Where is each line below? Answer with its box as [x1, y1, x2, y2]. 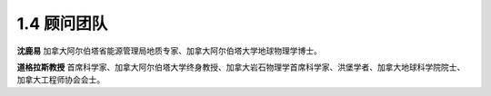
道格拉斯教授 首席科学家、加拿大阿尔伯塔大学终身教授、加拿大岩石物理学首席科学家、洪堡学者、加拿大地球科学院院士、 [16, 62, 466, 72]
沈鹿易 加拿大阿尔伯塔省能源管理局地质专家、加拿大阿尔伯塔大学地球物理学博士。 [16, 45, 322, 56]
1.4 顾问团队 [16, 14, 108, 34]
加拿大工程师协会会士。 [16, 74, 105, 85]
